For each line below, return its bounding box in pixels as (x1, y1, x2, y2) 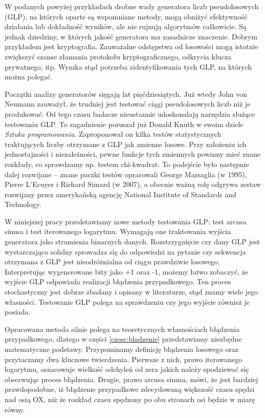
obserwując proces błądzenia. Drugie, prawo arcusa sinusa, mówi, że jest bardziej (5, 373, 258, 384)
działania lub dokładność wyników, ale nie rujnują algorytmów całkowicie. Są (5, 21, 247, 32)
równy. (5, 404, 25, 414)
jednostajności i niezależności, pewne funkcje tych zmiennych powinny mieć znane (5, 149, 261, 159)
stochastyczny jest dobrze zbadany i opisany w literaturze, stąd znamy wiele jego (5, 286, 258, 297)
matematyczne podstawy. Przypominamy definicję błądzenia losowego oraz (5, 344, 239, 354)
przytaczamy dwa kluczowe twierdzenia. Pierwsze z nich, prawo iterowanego (5, 353, 242, 364)
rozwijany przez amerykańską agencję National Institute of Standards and (5, 189, 237, 199)
